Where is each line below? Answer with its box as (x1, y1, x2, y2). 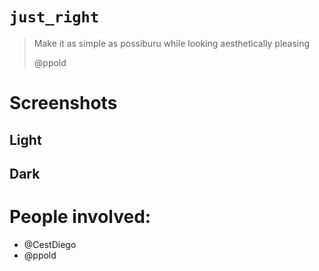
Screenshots (9, 92, 118, 115)
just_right (9, 8, 100, 27)
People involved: (9, 206, 152, 228)
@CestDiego (23, 238, 77, 250)
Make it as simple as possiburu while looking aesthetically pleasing (33, 37, 311, 49)
